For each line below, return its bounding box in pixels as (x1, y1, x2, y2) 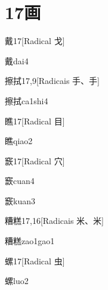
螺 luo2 (5, 275, 29, 287)
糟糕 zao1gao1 (5, 235, 55, 247)
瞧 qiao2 (5, 135, 33, 147)
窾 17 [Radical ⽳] (5, 154, 65, 167)
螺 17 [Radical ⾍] (5, 254, 65, 267)
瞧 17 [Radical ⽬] (5, 114, 65, 127)
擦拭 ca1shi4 (5, 94, 48, 107)
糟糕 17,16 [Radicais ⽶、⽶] (5, 214, 104, 227)
